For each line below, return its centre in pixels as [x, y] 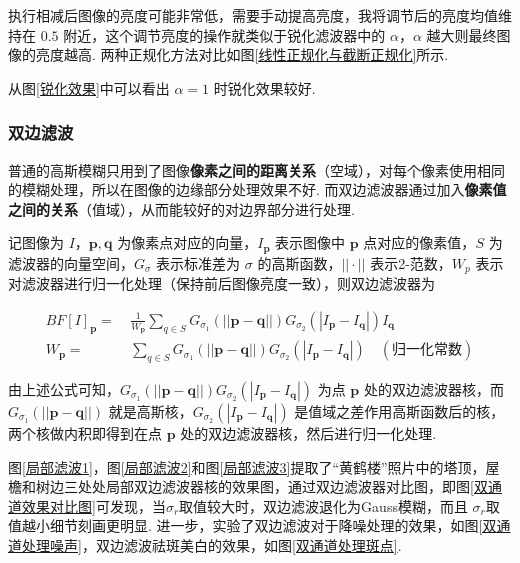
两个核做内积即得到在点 [85, 432]
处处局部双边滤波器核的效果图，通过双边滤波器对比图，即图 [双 [282, 486]
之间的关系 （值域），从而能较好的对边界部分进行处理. [181, 208]
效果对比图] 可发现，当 [93, 505]
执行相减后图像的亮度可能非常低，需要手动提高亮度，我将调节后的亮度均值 [253, 15]
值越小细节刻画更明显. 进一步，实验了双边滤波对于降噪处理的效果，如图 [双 [252, 525]
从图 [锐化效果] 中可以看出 [89, 87]
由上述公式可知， [64, 388]
